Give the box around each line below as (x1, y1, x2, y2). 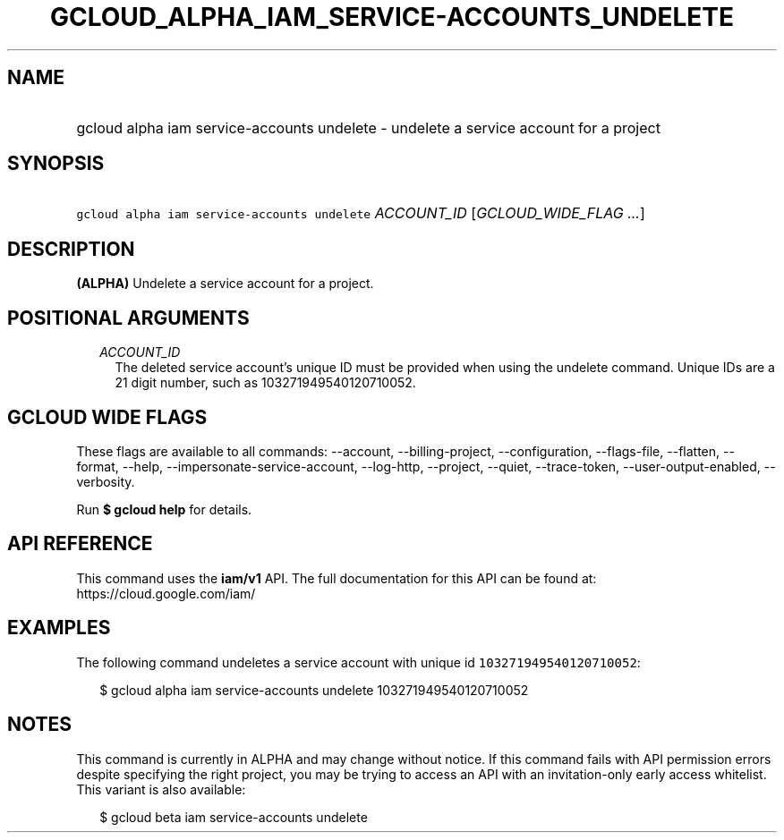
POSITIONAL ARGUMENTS (7, 306, 250, 329)
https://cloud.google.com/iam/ (76, 585, 256, 601)
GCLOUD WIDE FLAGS (7, 405, 208, 428)
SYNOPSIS (7, 152, 105, 175)
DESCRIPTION (7, 237, 135, 260)
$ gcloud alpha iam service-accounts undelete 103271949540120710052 (99, 682, 529, 698)
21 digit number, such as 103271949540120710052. (115, 375, 416, 391)
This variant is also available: (76, 781, 246, 797)
